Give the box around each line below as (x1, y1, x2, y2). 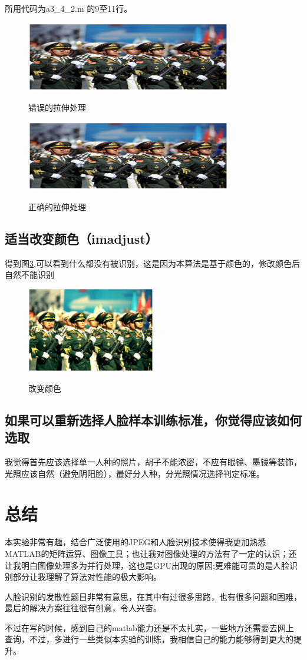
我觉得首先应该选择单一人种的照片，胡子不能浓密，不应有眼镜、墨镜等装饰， (5, 456, 302, 467)
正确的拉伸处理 (28, 200, 86, 213)
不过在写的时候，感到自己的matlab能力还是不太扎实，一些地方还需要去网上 (5, 621, 294, 634)
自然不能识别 (5, 268, 54, 281)
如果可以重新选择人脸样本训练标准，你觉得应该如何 (5, 410, 302, 429)
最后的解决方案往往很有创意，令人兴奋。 (5, 602, 161, 614)
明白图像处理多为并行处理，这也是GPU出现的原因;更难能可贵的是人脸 (21, 559, 289, 571)
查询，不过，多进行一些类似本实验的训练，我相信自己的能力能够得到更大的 (5, 633, 293, 645)
